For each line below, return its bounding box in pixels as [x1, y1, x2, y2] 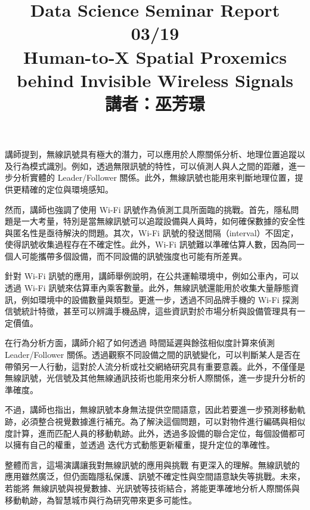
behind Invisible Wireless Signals [16, 67, 294, 92]
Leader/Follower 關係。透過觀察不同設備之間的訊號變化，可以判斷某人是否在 [5, 348, 300, 361]
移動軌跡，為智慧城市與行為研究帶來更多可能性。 [5, 493, 197, 506]
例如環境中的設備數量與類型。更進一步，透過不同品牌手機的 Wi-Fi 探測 [21, 293, 299, 305]
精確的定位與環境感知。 [21, 183, 113, 195]
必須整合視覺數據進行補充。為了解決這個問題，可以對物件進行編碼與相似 [21, 415, 305, 427]
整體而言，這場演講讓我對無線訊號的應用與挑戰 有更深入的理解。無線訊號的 [5, 458, 300, 471]
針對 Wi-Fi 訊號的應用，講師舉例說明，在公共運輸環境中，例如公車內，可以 [5, 270, 299, 282]
